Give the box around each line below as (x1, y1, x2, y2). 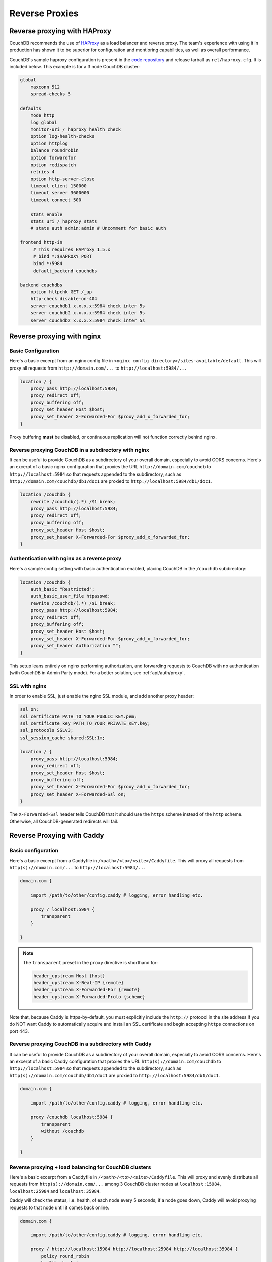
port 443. (9, 1028, 29, 1034)
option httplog (30, 140, 68, 146)
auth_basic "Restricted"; (30, 586, 95, 592)
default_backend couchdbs (33, 268, 98, 274)
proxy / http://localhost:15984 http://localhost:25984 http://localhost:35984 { (30, 1246, 238, 1252)
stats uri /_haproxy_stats (30, 219, 98, 224)
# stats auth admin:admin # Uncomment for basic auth (30, 225, 166, 231)
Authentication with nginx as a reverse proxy (9, 555, 122, 562)
